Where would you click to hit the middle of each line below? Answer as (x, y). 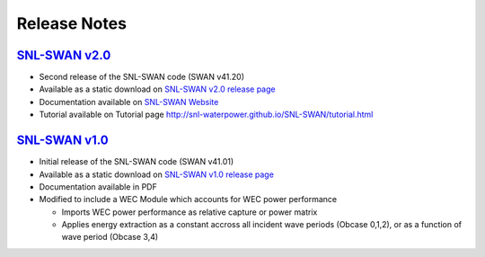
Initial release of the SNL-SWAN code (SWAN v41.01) (137, 162)
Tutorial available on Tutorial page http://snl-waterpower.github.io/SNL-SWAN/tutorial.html (206, 115)
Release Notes (72, 23)
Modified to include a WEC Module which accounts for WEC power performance (188, 199)
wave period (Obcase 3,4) (110, 237)
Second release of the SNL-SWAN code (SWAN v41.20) (141, 77)
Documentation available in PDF (98, 186)
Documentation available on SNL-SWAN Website (129, 102)
